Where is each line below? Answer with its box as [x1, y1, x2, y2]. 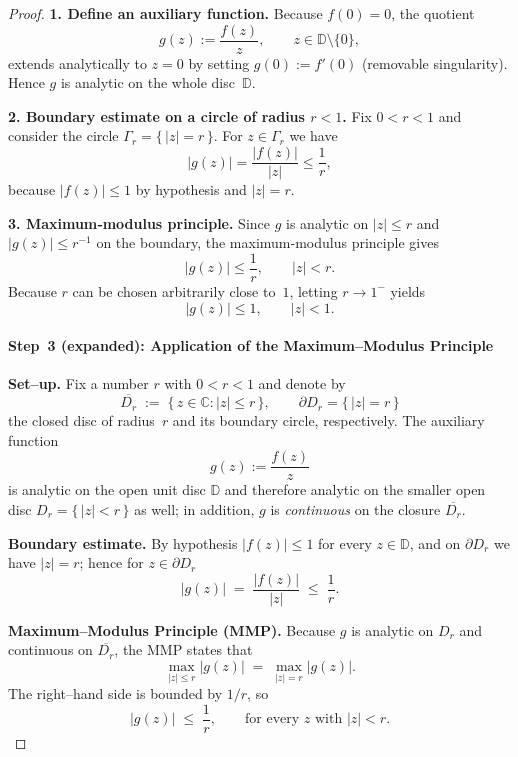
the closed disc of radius [8, 410, 155, 431]
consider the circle [8, 125, 119, 146]
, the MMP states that [114, 639, 253, 660]
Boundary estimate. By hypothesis [8, 532, 238, 553]
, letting [289, 280, 338, 301]
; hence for [79, 552, 144, 573]
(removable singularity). [361, 52, 508, 73]
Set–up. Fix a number [8, 373, 149, 394]
